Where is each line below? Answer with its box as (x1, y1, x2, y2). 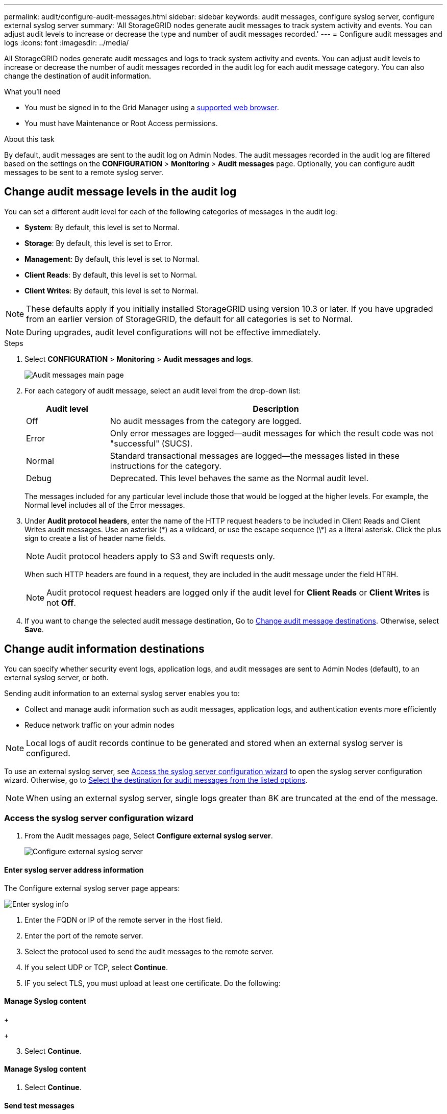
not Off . (46, 597, 76, 608)
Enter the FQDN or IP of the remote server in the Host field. (24, 915, 223, 924)
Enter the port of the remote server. (24, 931, 143, 940)
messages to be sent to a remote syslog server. (4, 168, 164, 177)
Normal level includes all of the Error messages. (24, 500, 185, 509)
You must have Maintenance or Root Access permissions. (24, 119, 218, 128)
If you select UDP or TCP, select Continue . (24, 962, 168, 972)
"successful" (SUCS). (110, 438, 193, 449)
